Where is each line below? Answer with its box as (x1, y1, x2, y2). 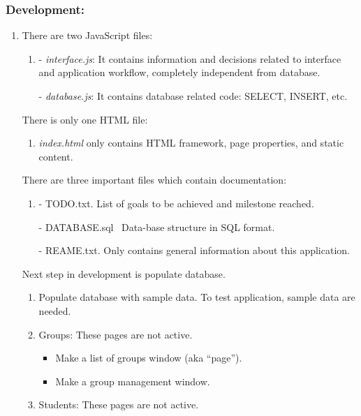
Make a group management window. (55, 373, 210, 388)
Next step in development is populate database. (22, 266, 226, 281)
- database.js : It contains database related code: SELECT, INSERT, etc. (38, 89, 348, 103)
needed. (38, 303, 71, 318)
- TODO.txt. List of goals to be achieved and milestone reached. (38, 195, 314, 210)
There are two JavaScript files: (22, 28, 153, 43)
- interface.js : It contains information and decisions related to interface (38, 51, 341, 66)
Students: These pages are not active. (38, 397, 199, 412)
